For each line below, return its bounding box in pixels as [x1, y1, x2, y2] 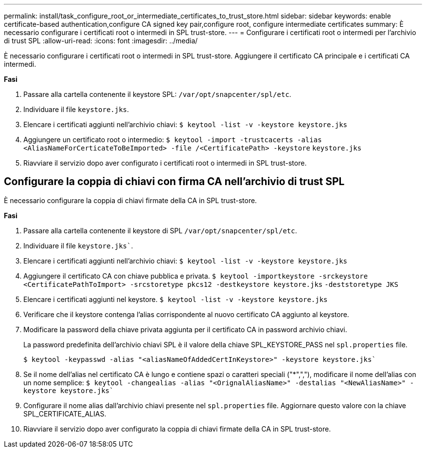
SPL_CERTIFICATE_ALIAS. [23, 409, 106, 418]
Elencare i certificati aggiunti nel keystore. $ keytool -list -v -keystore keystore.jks [23, 295, 328, 303]
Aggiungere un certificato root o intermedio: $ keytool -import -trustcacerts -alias [23, 135, 322, 144]
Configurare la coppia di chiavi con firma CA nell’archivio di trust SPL [4, 175, 345, 188]
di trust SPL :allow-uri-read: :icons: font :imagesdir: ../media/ [4, 37, 198, 45]
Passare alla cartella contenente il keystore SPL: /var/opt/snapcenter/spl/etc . [23, 90, 291, 98]
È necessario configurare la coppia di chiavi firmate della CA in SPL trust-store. [4, 196, 257, 205]
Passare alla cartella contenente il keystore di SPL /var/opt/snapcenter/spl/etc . [23, 226, 297, 235]
